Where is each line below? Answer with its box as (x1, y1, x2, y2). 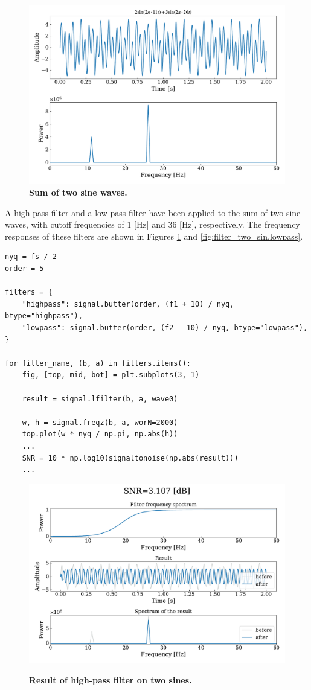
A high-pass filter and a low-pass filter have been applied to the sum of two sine (5, 206, 301, 219)
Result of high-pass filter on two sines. (29, 673, 192, 686)
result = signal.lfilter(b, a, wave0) (22, 394, 178, 403)
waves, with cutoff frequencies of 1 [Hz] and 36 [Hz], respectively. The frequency (5, 218, 300, 231)
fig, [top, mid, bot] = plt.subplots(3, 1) (22, 371, 200, 380)
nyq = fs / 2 (5, 252, 57, 261)
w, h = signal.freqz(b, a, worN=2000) (22, 418, 178, 427)
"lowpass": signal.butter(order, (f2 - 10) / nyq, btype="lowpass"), (22, 324, 308, 332)
